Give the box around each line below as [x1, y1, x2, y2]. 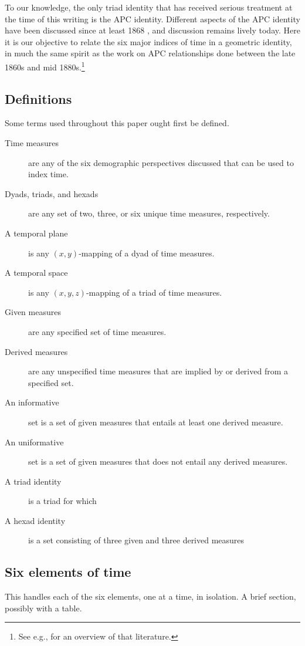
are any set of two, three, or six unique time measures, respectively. [28, 207, 270, 219]
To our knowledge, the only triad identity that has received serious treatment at [5, 1, 293, 13]
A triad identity [5, 475, 62, 487]
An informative [5, 396, 59, 408]
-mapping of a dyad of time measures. [79, 246, 215, 259]
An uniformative [5, 435, 64, 448]
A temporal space [5, 266, 68, 279]
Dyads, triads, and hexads [5, 187, 99, 199]
